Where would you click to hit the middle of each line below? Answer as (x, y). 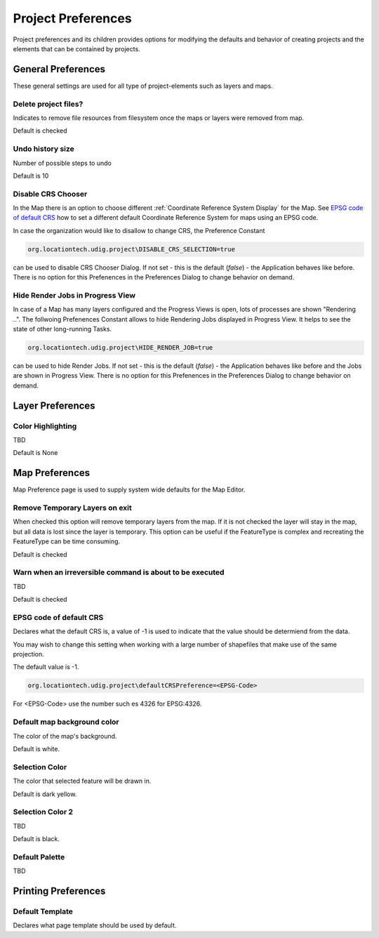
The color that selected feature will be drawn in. (82, 781)
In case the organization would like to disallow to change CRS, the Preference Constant (139, 230)
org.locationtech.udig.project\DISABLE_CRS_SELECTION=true (131, 249)
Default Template (43, 911)
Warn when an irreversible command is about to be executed (119, 572)
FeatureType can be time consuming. (67, 541)
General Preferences (59, 69)
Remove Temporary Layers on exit (73, 508)
